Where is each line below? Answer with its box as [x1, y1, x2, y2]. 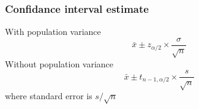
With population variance [5, 25, 101, 38]
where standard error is [5, 89, 92, 102]
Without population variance [5, 57, 114, 70]
